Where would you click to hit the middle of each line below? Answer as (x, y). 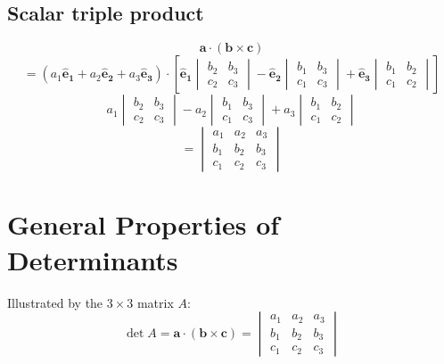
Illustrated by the (55, 302)
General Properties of (144, 224)
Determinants (93, 259)
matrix (155, 302)
